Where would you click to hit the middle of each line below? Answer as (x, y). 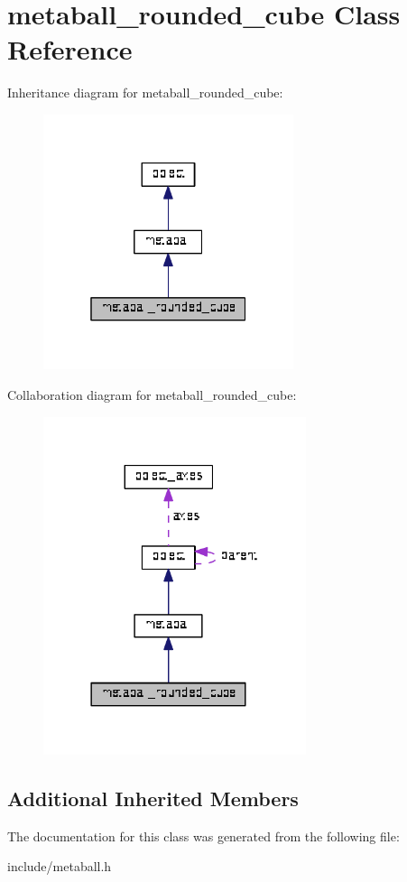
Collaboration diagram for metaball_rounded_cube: (152, 394)
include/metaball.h (60, 866)
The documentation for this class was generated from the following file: (203, 836)
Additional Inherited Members (153, 798)
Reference (70, 49)
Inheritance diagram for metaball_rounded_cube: (145, 93)
